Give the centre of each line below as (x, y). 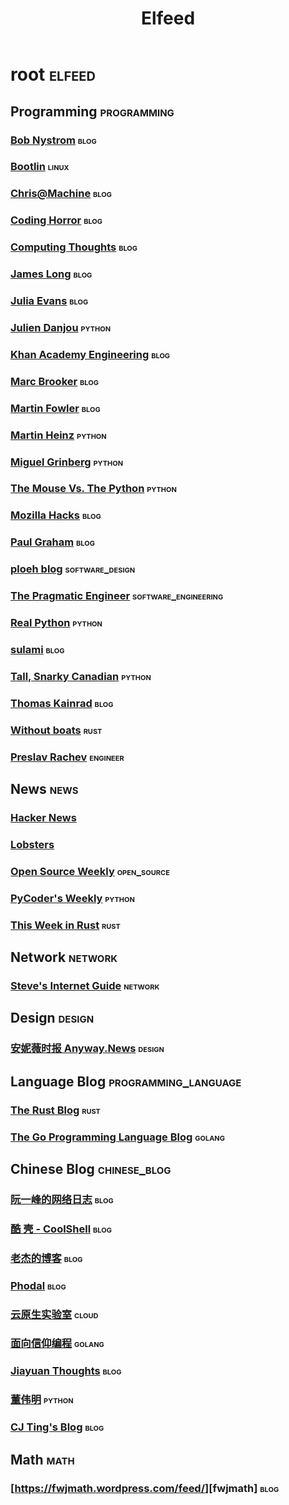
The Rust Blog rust (55, 1110)
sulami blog (37, 650)
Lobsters (32, 844)
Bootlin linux (40, 167)
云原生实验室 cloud (54, 1314)
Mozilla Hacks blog (56, 515)
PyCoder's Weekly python (72, 898)
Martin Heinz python (58, 435)
